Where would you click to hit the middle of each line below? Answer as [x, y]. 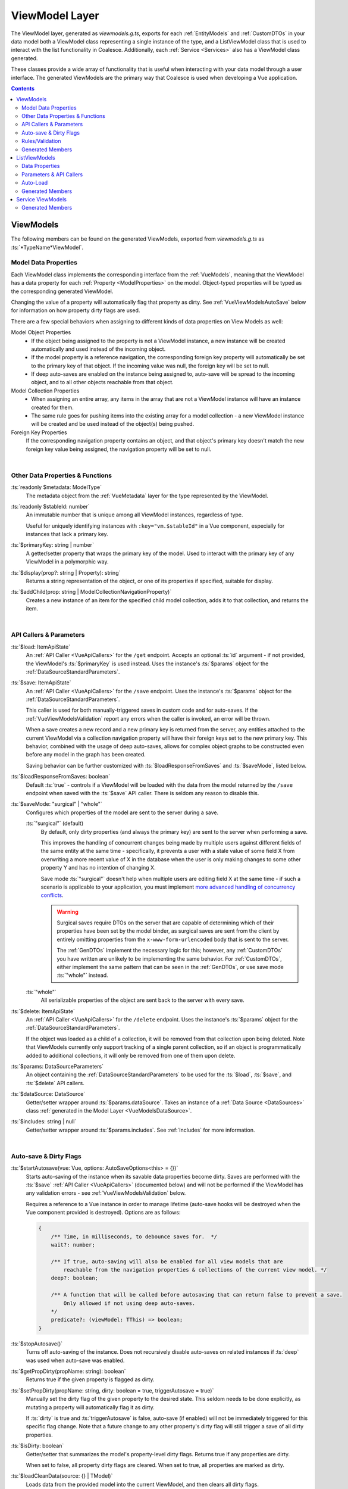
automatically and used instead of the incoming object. [98, 349]
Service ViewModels [41, 199]
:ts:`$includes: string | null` [44, 1122]
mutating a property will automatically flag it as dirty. [90, 1407]
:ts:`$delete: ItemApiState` [43, 1011]
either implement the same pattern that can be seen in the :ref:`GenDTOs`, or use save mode [170, 967]
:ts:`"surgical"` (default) [55, 823]
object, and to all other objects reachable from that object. [102, 382]
